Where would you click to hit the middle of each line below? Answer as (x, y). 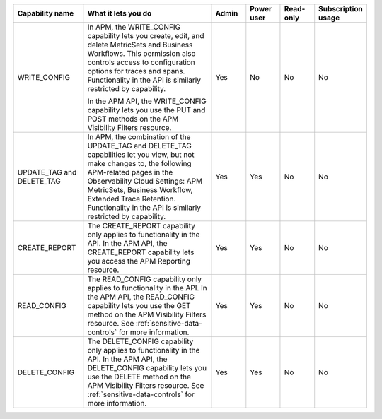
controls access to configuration (141, 62)
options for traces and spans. (136, 71)
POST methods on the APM (133, 119)
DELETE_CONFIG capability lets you (147, 368)
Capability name (46, 13)
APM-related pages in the (130, 172)
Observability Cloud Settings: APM (145, 181)
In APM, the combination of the (139, 137)
